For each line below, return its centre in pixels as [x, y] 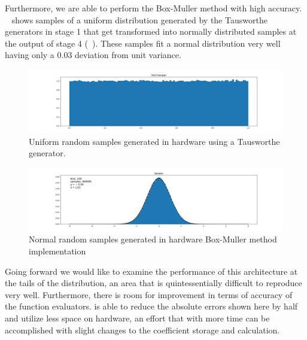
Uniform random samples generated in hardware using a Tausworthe [154, 141]
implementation [57, 251]
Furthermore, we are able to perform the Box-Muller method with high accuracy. [153, 8]
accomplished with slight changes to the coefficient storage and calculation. [142, 330]
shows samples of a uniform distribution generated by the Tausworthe [139, 19]
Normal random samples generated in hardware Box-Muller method [153, 239]
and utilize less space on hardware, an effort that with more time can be [137, 318]
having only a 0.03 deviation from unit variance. [93, 55]
